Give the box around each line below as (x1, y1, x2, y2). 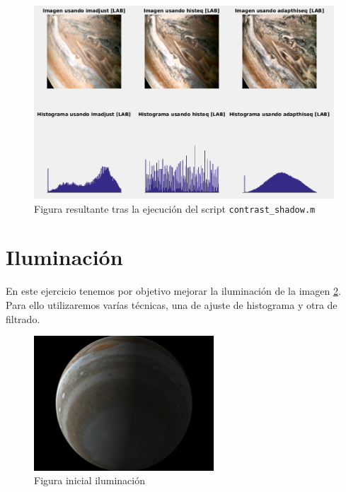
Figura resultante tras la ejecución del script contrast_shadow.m (34, 201, 316, 216)
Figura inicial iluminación (34, 473, 145, 488)
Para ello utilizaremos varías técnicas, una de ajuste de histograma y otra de (6, 297, 338, 312)
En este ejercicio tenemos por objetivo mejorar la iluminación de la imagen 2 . (6, 283, 341, 298)
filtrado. (6, 311, 40, 326)
